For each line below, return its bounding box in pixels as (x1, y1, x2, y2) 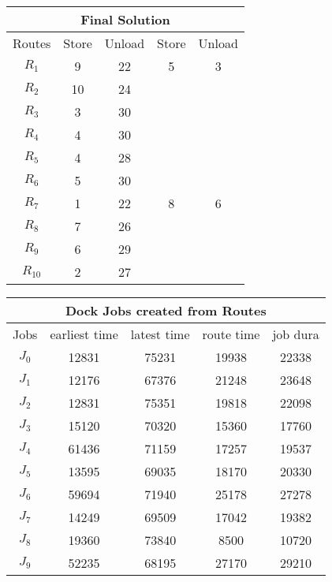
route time (202, 325, 260, 343)
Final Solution (80, 10, 170, 28)
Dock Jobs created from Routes (65, 301, 267, 319)
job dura (272, 325, 319, 343)
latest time (130, 325, 190, 343)
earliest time (50, 325, 118, 343)
